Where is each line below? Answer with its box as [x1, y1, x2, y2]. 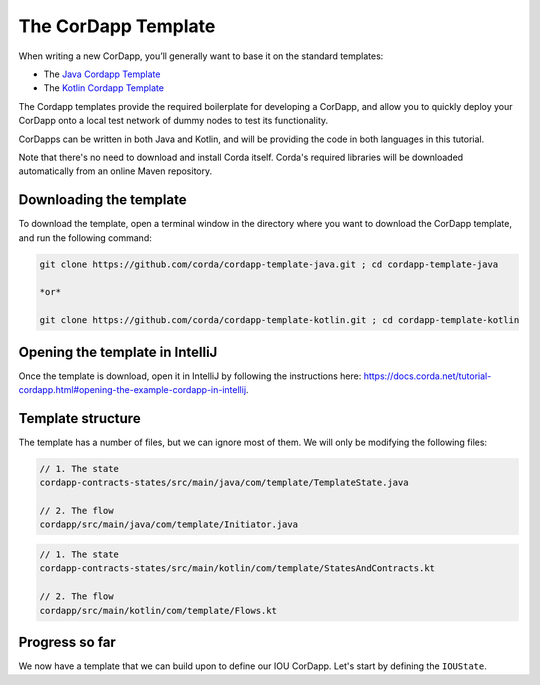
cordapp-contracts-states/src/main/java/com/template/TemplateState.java [39, 477, 409, 489]
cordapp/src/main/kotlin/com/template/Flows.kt [39, 605, 277, 616]
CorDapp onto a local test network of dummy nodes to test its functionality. [18, 115, 329, 127]
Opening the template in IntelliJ [18, 343, 218, 360]
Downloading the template [18, 191, 187, 209]
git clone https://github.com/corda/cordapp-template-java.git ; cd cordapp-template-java [39, 258, 499, 270]
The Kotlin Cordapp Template [43, 82, 165, 94]
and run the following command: [18, 231, 152, 244]
